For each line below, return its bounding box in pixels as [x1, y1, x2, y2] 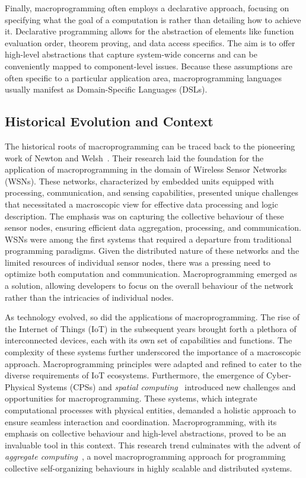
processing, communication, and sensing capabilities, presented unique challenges [5, 186, 298, 199]
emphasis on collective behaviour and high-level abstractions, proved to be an [5, 427, 286, 439]
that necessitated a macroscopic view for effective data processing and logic [5, 197, 278, 210]
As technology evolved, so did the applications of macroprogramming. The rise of [5, 311, 300, 323]
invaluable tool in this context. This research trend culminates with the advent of [5, 438, 301, 451]
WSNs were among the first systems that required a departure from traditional [5, 232, 292, 245]
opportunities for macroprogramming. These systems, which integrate [5, 392, 257, 404]
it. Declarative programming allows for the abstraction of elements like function [5, 25, 294, 37]
